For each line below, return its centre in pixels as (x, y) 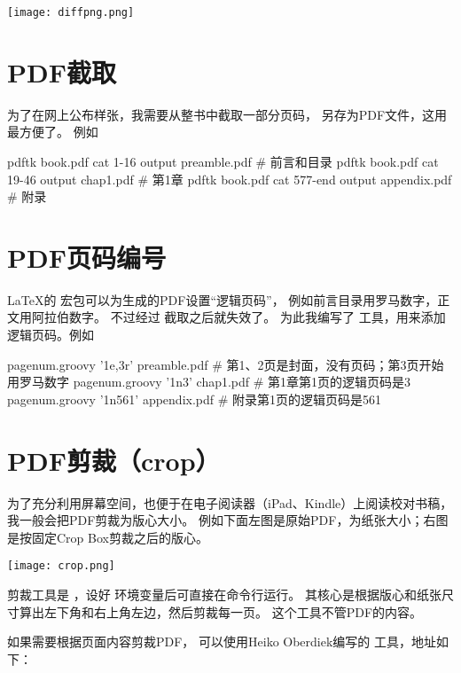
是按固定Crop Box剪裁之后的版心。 (108, 537)
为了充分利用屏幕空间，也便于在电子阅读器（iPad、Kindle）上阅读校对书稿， (230, 502)
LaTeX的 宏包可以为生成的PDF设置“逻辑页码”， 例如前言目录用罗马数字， (223, 299)
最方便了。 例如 (53, 132)
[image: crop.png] (61, 566)
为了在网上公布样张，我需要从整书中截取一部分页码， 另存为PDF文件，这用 (227, 114)
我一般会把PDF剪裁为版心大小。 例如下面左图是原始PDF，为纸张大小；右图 (228, 520)
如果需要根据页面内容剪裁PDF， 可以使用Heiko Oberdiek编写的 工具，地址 (222, 642)
